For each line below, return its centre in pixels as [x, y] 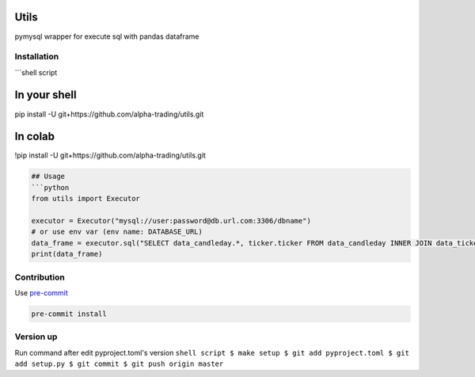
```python [50, 187]
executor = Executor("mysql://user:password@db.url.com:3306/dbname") [171, 221]
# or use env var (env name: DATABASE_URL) [117, 232]
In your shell [46, 95]
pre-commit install [69, 314]
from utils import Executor [85, 199]
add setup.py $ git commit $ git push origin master [119, 364]
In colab [35, 137]
